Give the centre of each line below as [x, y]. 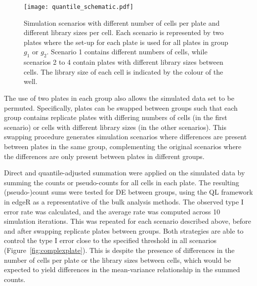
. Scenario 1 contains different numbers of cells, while [127, 52]
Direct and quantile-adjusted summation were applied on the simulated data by [125, 173]
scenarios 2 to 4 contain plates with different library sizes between [124, 62]
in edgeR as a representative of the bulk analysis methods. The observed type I [124, 201]
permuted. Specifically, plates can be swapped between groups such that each [121, 107]
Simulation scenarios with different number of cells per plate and [122, 22]
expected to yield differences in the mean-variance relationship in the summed [122, 269]
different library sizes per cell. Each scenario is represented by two [124, 32]
